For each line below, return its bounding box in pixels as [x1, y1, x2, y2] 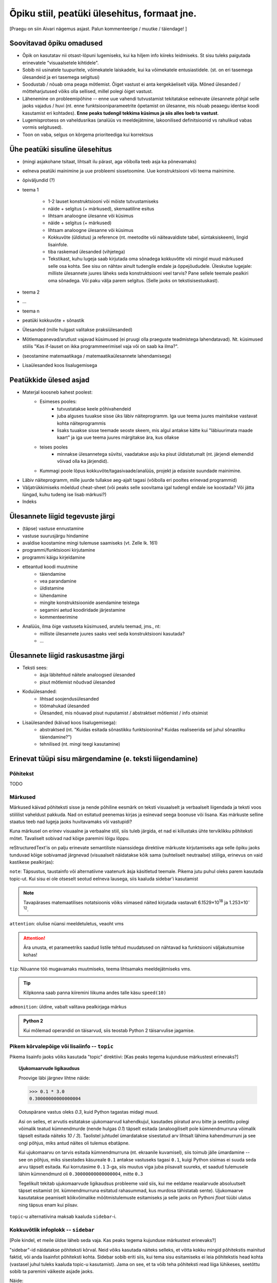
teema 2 [22, 289, 40, 295]
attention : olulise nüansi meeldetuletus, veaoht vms [9, 921, 124, 927]
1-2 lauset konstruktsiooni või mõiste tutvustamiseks [48, 198, 159, 205]
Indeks [22, 498, 37, 505]
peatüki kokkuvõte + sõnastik [22, 317, 85, 323]
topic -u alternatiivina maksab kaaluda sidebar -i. [9, 1214, 117, 1220]
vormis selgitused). [22, 124, 63, 130]
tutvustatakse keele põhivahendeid [57, 405, 131, 412]
